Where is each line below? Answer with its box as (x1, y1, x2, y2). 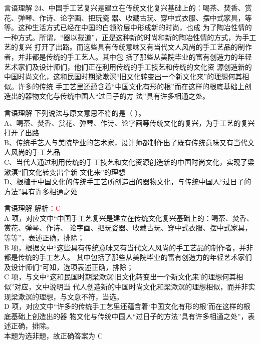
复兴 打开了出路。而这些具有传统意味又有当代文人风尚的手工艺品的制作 (18, 42, 252, 52)
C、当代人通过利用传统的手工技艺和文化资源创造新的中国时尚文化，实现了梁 (4, 156, 255, 167)
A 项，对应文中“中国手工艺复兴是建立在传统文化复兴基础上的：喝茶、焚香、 (4, 212, 253, 223)
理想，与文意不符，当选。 (39, 291, 123, 301)
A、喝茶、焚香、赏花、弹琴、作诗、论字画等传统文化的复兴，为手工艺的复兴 (4, 117, 255, 128)
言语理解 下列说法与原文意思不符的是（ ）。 (4, 107, 146, 118)
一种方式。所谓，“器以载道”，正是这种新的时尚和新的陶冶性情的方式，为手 (4, 32, 249, 42)
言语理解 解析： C (4, 203, 61, 213)
